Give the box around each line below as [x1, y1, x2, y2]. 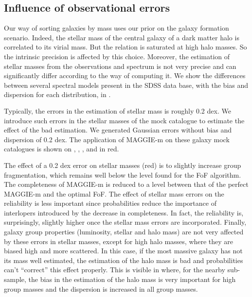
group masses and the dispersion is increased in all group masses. [4, 283, 198, 294]
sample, [4, 274, 26, 284]
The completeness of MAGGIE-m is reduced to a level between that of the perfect [4, 179, 249, 189]
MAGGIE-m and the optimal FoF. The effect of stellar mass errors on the [4, 188, 224, 198]
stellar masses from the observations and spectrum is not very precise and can [4, 61, 236, 71]
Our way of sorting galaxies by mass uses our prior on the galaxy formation [4, 23, 229, 33]
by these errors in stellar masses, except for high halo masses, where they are [4, 236, 234, 246]
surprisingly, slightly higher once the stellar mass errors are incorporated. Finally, [4, 217, 247, 227]
